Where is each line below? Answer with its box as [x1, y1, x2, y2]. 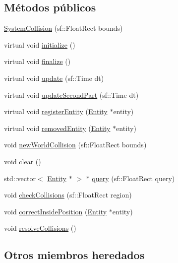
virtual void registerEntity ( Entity [4, 106, 108, 117]
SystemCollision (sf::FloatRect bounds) [4, 23, 123, 33]
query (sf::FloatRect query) [92, 173, 175, 183]
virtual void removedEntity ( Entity [4, 123, 111, 133]
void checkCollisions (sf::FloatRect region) [4, 190, 132, 200]
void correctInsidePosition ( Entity [4, 206, 107, 216]
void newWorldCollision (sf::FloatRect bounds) [4, 139, 147, 150]
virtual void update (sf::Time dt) [4, 72, 104, 83]
